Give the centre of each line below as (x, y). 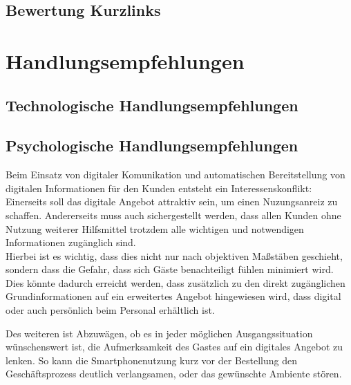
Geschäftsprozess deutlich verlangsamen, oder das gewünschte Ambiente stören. (174, 374)
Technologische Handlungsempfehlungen (152, 105)
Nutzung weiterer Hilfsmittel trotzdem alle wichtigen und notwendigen (155, 228)
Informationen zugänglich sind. (71, 242)
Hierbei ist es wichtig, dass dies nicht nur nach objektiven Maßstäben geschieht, (174, 255)
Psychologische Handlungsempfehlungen (152, 145)
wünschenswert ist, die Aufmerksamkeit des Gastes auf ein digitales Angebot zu (174, 347)
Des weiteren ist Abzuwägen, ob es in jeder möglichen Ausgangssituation (159, 333)
